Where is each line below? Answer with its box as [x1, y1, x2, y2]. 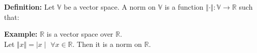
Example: [4, 29, 38, 39]
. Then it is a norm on [72, 38, 142, 49]
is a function [164, 2, 204, 12]
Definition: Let [4, 2, 55, 12]
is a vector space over [46, 29, 113, 39]
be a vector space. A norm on [64, 2, 156, 12]
